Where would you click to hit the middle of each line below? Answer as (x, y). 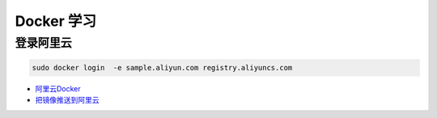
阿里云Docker (58, 88)
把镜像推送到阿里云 (67, 100)
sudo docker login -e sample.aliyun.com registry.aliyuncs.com (162, 67)
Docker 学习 (56, 21)
